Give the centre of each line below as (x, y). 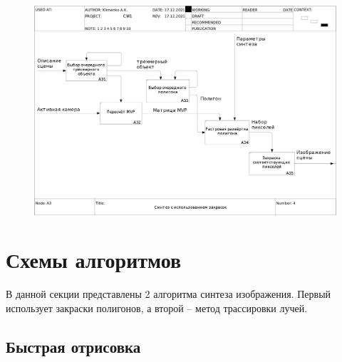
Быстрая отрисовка (73, 346)
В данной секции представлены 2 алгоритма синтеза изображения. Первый (169, 294)
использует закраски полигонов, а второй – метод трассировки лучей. (157, 307)
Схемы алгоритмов (94, 260)
